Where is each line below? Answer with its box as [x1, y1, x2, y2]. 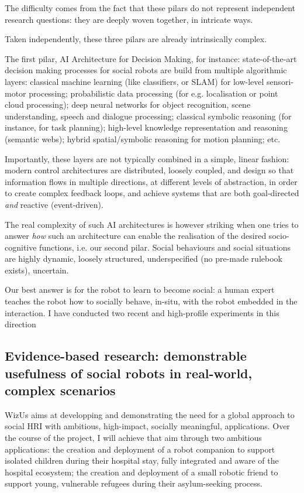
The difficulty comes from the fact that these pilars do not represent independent [5, 2, 296, 13]
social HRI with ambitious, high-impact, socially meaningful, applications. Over [5, 420, 290, 432]
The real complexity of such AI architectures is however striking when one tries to [5, 218, 299, 230]
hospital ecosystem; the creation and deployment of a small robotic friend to [5, 465, 278, 478]
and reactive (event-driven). [5, 198, 103, 210]
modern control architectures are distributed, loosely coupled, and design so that [5, 164, 294, 176]
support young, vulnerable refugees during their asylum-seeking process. [5, 477, 262, 489]
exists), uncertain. [5, 263, 69, 276]
